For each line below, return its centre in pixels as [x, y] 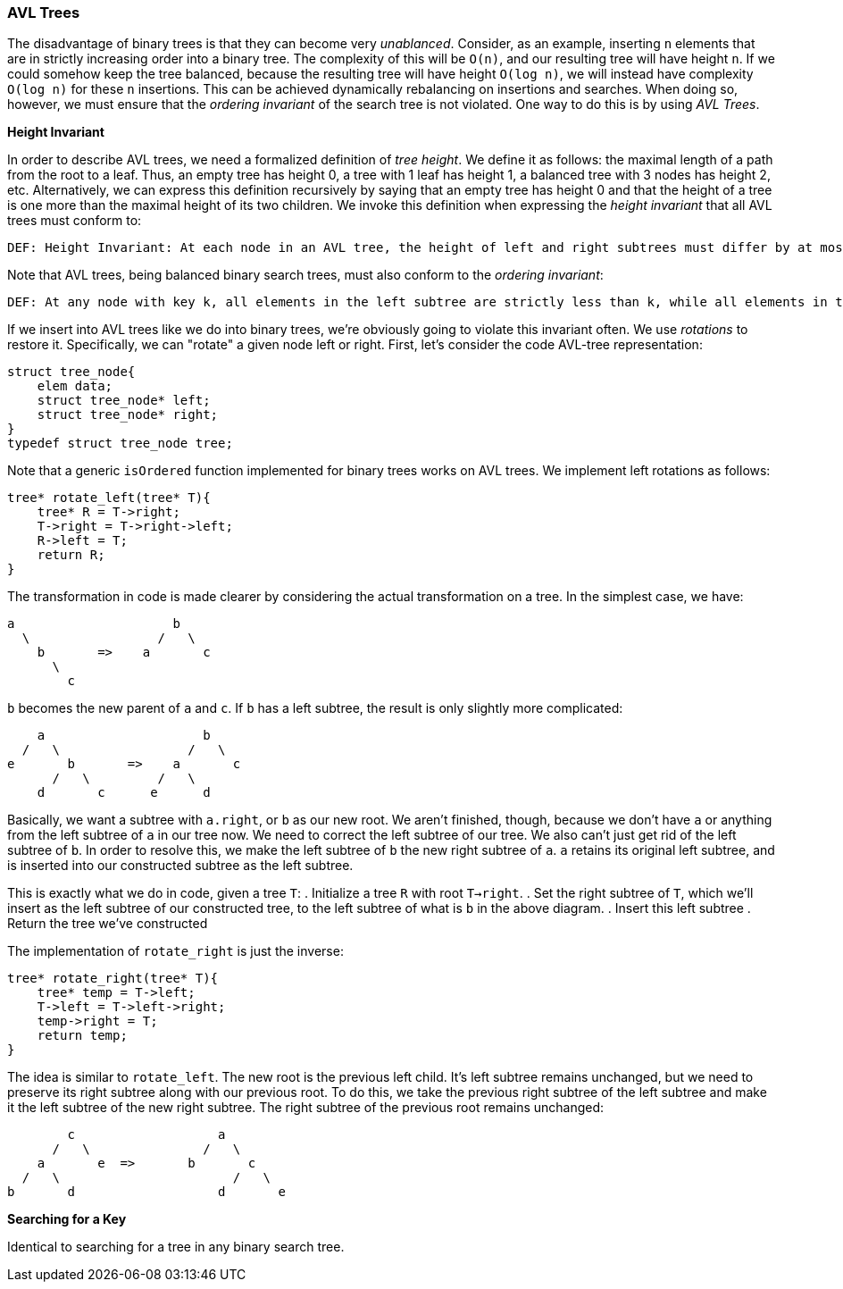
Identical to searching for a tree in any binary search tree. [176, 1247]
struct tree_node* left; [124, 401]
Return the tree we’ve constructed [108, 924]
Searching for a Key [67, 1219]
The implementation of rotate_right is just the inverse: [175, 951]
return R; [71, 555]
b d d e [146, 1192]
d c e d [124, 793]
